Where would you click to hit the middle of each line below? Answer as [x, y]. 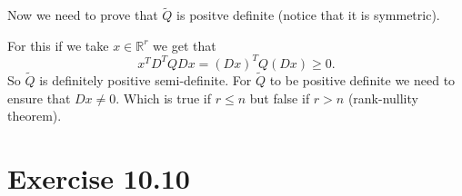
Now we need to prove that [83, 15]
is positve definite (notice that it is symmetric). [308, 15]
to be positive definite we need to [362, 80]
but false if [280, 98]
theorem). [35, 116]
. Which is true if [164, 98]
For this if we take [58, 45]
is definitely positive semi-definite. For [146, 80]
